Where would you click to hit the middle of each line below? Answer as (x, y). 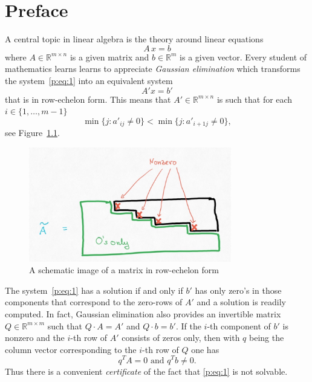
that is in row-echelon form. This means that (88, 99)
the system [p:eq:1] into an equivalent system (89, 80)
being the (266, 338)
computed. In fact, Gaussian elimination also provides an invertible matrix (143, 314)
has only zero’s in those (238, 290)
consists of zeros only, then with (181, 338)
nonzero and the (35, 338)
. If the (188, 325)
